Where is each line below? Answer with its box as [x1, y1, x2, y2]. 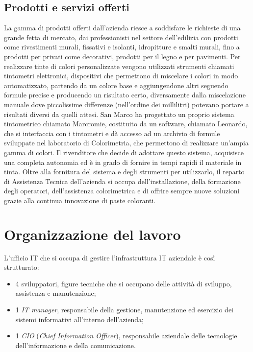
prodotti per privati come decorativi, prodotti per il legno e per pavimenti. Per [4, 51, 241, 61]
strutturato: [4, 262, 39, 272]
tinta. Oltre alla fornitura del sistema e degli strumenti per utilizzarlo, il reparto [4, 166, 245, 177]
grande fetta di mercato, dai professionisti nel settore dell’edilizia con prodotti [4, 32, 238, 42]
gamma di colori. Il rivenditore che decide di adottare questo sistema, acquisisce [4, 147, 244, 157]
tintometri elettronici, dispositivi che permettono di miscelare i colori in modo [4, 70, 238, 81]
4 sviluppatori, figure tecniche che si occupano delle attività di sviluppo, [15, 278, 232, 288]
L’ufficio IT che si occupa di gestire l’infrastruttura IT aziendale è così [4, 252, 215, 262]
